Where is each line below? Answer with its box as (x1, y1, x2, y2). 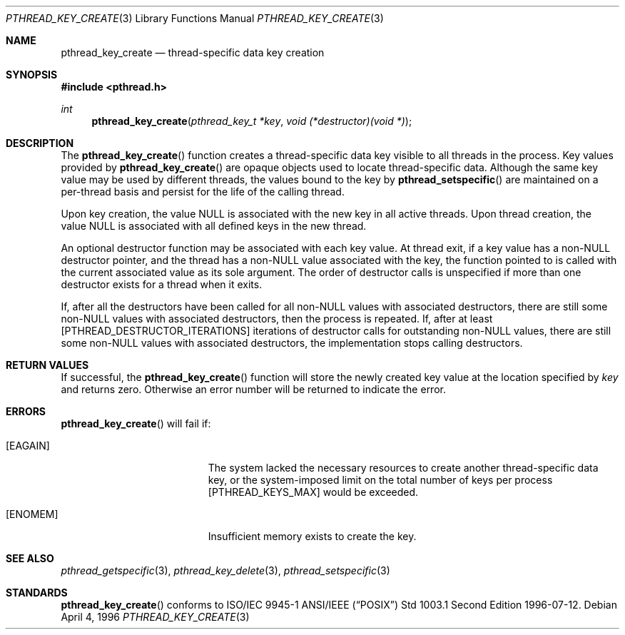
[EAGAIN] (6, 440, 50, 452)
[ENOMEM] (6, 508, 59, 520)
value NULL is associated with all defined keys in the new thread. (61, 220, 367, 232)
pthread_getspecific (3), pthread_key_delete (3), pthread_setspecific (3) (61, 564, 390, 576)
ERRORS (6, 405, 46, 417)
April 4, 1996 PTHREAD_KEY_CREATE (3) (61, 611, 250, 623)
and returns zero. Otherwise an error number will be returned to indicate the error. (61, 383, 446, 395)
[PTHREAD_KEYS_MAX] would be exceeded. (208, 486, 419, 498)
